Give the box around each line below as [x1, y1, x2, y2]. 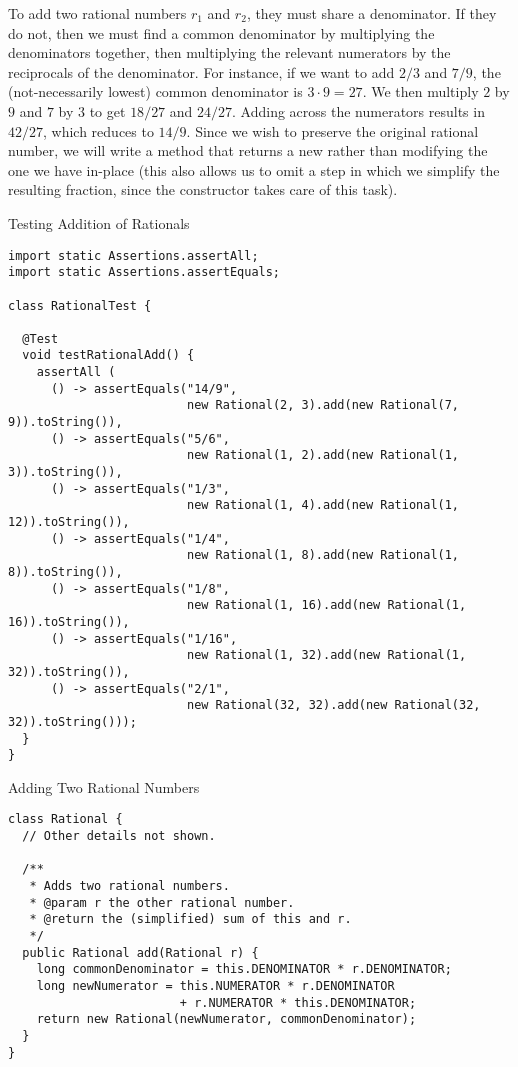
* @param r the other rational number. [29, 895, 295, 910]
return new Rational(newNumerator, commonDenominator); [36, 1012, 417, 1027]
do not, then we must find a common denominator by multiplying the [8, 22, 435, 43]
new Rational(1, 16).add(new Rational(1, [186, 598, 467, 613]
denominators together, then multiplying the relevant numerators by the [8, 42, 451, 63]
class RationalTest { [8, 298, 152, 313]
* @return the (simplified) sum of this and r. [29, 912, 352, 927]
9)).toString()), [8, 415, 123, 430]
